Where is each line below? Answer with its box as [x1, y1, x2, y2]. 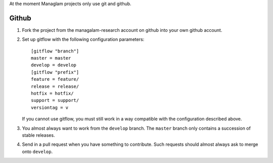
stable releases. [22, 132, 55, 138]
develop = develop [31, 62, 77, 68]
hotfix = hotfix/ [31, 91, 74, 96]
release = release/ [31, 83, 79, 89]
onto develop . [22, 148, 53, 154]
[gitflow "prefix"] [31, 69, 79, 75]
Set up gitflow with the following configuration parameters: [22, 36, 145, 42]
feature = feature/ [31, 76, 79, 82]
